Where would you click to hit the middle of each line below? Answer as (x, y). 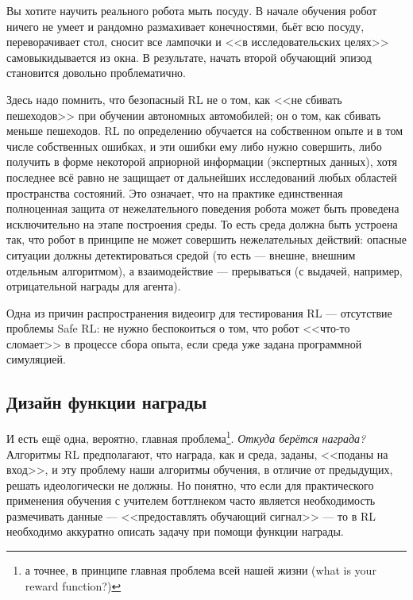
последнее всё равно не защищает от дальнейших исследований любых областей (202, 177)
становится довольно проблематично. (96, 73)
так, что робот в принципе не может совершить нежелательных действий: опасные (206, 239)
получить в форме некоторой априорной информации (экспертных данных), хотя (202, 162)
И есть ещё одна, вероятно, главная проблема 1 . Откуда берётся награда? (186, 437)
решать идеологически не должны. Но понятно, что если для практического (190, 485)
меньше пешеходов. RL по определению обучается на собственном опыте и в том (205, 131)
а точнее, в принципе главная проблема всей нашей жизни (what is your (201, 570)
